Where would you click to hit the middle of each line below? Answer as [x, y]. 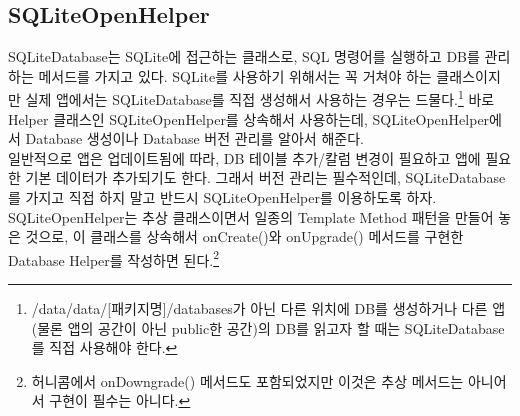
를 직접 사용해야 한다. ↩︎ [104, 347]
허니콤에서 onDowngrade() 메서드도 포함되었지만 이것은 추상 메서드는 [247, 380]
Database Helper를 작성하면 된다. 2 [114, 258]
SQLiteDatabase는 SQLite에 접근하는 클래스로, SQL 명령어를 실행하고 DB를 [244, 56]
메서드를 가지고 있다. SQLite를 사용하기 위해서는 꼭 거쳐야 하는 [235, 75]
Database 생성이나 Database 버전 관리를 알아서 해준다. [194, 138]
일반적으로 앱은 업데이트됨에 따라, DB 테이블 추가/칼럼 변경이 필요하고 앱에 [244, 157]
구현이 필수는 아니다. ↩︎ [120, 400]
